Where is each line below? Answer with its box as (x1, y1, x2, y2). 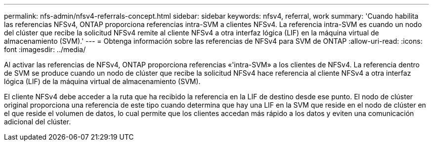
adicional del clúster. (4, 117, 71, 126)
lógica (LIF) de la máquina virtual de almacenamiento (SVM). (4, 77, 201, 86)
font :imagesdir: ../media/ (4, 45, 86, 54)
